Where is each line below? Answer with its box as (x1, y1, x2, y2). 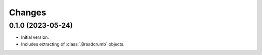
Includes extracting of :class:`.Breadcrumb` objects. (21, 41, 125, 47)
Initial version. (21, 34, 49, 40)
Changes (9, 7, 46, 18)
